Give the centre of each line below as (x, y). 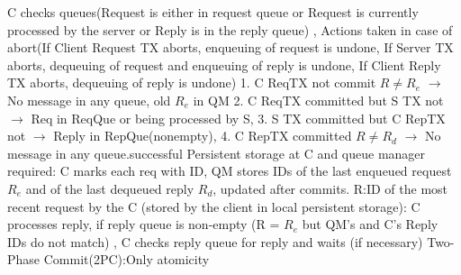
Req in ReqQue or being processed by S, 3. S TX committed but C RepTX (238, 118)
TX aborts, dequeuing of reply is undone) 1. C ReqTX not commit (192, 82)
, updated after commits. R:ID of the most (330, 188)
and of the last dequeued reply (110, 188)
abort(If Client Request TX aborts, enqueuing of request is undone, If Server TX (230, 47)
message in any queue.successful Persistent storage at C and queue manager (217, 153)
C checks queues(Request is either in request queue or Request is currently (213, 12)
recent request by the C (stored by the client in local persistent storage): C (214, 206)
